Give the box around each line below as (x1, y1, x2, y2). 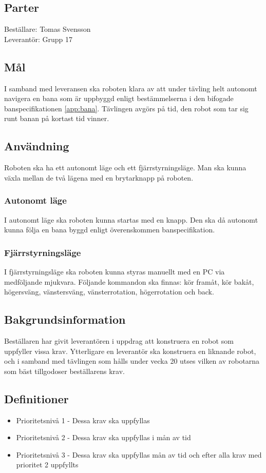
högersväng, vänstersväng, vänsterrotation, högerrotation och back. (4, 286, 214, 297)
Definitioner (4, 390, 69, 406)
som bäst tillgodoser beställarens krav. (4, 365, 125, 376)
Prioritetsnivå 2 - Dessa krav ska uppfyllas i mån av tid (16, 432, 191, 443)
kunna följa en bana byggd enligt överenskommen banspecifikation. (4, 224, 215, 235)
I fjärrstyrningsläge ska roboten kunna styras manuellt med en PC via (4, 266, 225, 277)
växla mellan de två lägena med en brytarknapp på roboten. (4, 172, 194, 183)
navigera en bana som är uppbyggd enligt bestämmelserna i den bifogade (4, 93, 234, 104)
